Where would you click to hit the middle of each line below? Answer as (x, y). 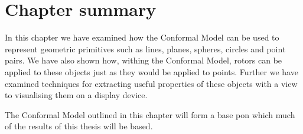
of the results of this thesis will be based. (79, 126)
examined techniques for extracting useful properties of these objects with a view (151, 83)
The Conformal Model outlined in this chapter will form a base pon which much (150, 114)
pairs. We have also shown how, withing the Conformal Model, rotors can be (144, 60)
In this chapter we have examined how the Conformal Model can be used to (142, 37)
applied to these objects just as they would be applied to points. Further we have (151, 71)
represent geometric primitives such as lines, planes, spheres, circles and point (145, 48)
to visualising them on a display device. (76, 95)
